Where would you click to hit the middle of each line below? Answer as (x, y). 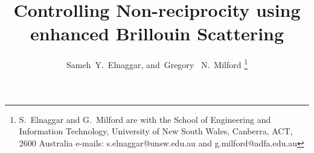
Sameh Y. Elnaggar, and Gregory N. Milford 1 (157, 64)
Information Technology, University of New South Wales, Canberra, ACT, (156, 131)
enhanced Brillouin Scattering (157, 33)
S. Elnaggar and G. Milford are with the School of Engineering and (145, 119)
